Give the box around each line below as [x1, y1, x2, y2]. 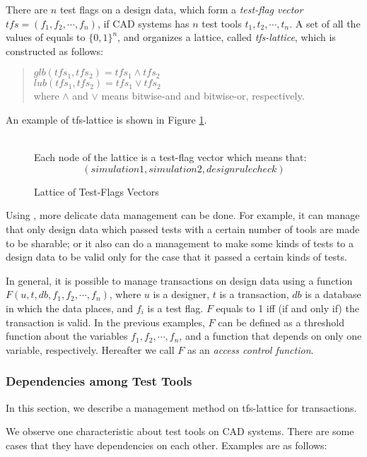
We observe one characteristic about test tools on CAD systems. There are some [6, 424, 354, 439]
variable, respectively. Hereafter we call [6, 342, 175, 357]
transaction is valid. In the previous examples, [6, 314, 205, 329]
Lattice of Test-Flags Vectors [34, 184, 159, 198]
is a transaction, [219, 287, 289, 302]
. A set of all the [289, 16, 361, 30]
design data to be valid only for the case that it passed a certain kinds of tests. [6, 249, 347, 264]
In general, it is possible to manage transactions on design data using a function [6, 273, 353, 287]
